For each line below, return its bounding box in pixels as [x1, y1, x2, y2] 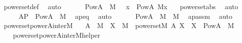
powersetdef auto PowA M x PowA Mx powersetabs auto [3, 1, 238, 11]
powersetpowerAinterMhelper [13, 29, 100, 40]
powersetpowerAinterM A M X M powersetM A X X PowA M [3, 20, 234, 30]
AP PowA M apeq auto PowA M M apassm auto [19, 11, 232, 21]
